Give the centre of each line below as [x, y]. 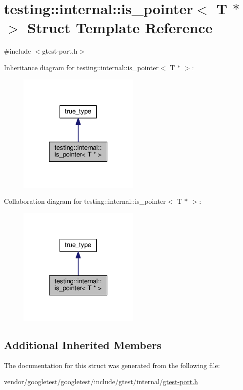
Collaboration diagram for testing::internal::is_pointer [85, 201]
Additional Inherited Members [83, 344]
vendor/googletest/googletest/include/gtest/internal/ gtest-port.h [101, 381]
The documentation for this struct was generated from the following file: [112, 365]
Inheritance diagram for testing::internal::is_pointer [81, 67]
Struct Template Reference [120, 28]
